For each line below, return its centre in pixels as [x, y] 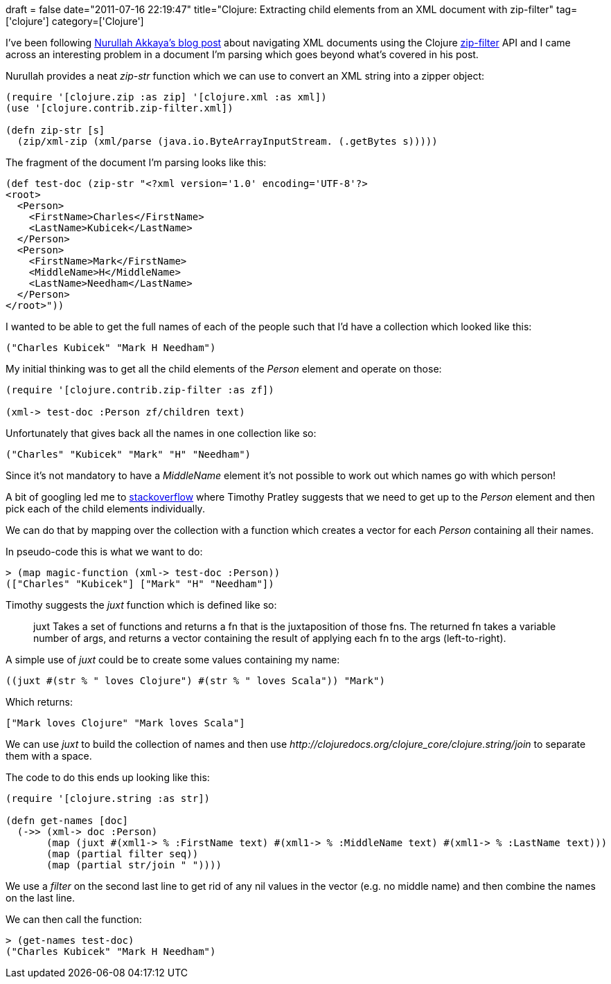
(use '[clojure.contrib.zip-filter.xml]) [119, 108]
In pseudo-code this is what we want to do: [104, 552]
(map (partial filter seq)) [123, 854]
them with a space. [49, 756]
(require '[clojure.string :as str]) [108, 798]
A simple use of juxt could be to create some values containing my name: [173, 660]
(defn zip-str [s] [55, 130]
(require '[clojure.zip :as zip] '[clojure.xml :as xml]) [166, 97]
